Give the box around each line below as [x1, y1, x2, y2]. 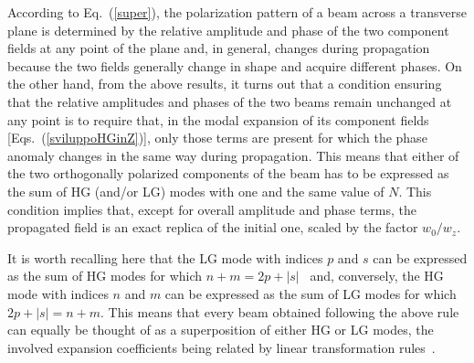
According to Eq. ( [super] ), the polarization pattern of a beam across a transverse [7, 3, 467, 21]
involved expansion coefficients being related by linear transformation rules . [7, 337, 436, 357]
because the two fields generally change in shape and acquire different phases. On [7, 56, 462, 75]
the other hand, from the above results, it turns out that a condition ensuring [7, 74, 442, 93]
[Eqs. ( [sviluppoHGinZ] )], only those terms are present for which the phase [7, 128, 427, 147]
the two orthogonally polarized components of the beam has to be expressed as [7, 164, 449, 183]
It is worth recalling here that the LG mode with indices [7, 248, 323, 267]
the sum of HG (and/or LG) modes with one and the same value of [7, 181, 384, 200]
